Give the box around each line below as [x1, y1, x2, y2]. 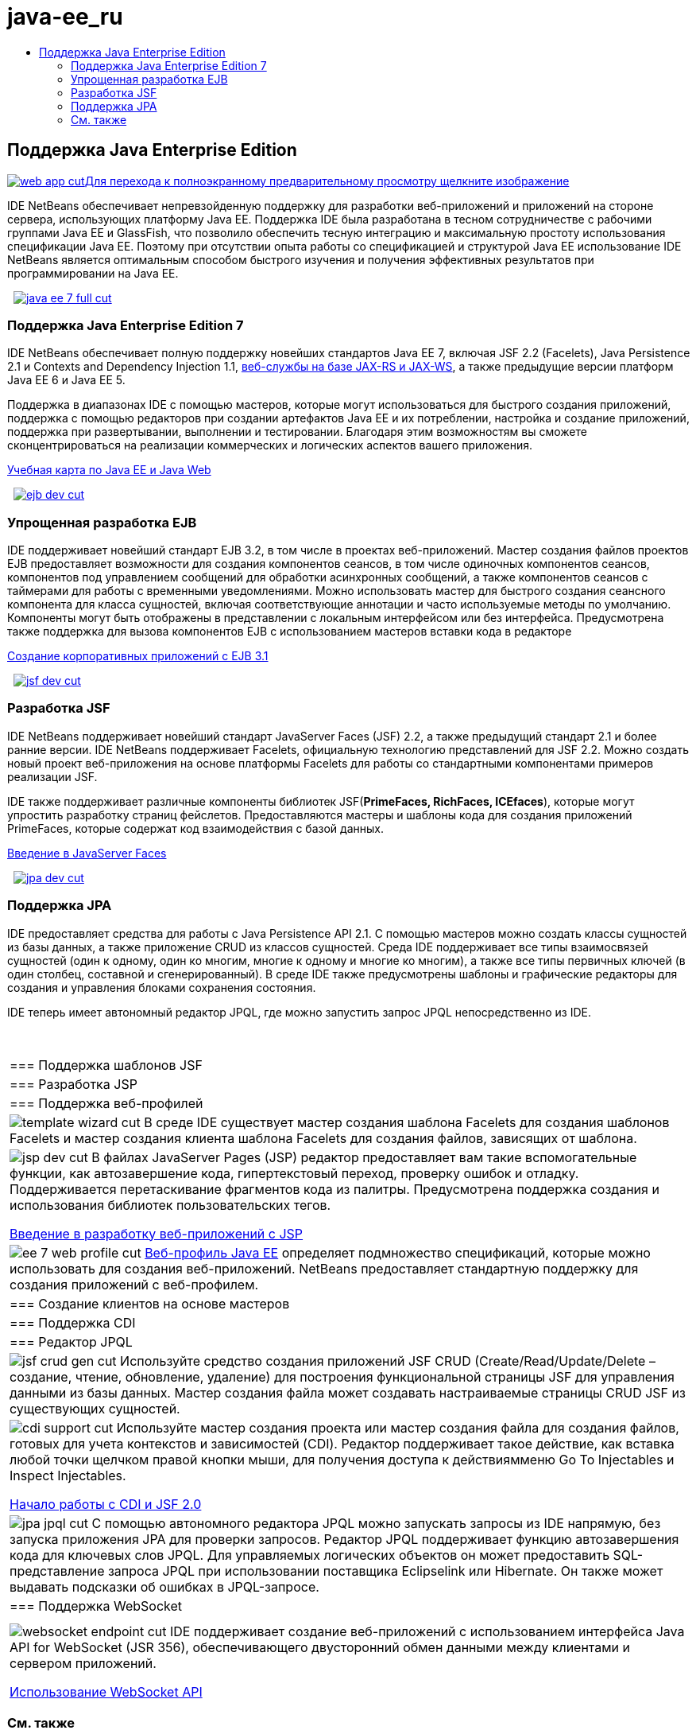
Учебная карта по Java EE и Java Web [7, 463, 211, 477]
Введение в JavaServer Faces [7, 846, 167, 860]
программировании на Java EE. [7, 266, 179, 280]
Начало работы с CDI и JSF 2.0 [10, 1495, 202, 1512]
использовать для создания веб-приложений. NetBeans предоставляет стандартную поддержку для [10, 1260, 639, 1277]
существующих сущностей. [10, 1400, 180, 1417]
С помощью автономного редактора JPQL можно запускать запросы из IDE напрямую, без [91, 1514, 661, 1531]
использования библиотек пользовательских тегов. [10, 1196, 331, 1213]
